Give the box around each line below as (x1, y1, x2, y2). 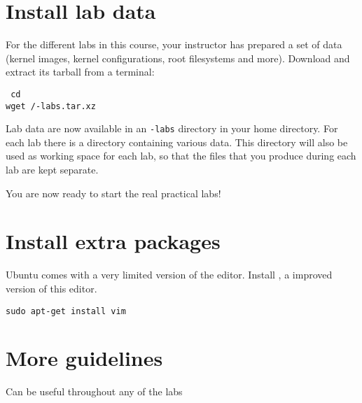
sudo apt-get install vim (6, 306, 126, 316)
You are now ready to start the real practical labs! (6, 185, 221, 200)
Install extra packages (6, 227, 221, 255)
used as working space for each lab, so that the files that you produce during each (6, 148, 356, 163)
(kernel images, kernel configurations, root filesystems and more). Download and (6, 50, 350, 65)
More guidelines (6, 344, 163, 372)
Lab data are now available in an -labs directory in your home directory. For (6, 121, 338, 136)
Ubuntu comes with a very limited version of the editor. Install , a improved (6, 267, 333, 282)
